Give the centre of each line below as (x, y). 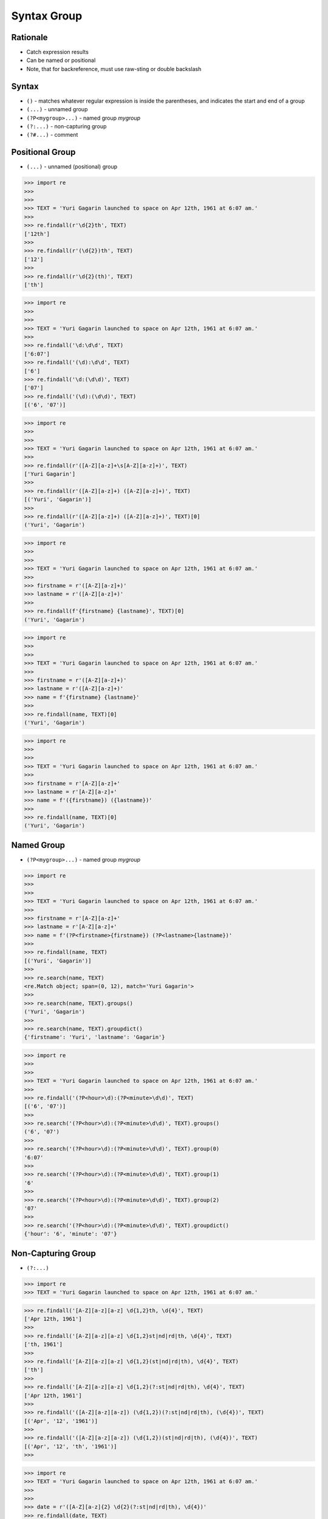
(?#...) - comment (52, 135)
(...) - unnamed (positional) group (72, 166)
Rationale (29, 37)
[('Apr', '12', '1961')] (61, 1421)
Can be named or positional (61, 60)
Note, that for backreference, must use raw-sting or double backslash (114, 69)
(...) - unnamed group (57, 109)
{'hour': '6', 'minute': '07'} (71, 1234)
